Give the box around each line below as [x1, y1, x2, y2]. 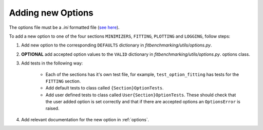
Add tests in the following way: [21, 60, 83, 66]
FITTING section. [45, 78, 81, 84]
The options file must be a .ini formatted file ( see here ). [9, 24, 120, 30]
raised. [45, 106, 59, 111]
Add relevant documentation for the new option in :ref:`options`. [21, 116, 150, 122]
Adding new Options [9, 7, 94, 18]
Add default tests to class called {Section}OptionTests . [45, 85, 164, 91]
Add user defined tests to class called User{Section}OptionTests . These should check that [45, 92, 236, 98]
